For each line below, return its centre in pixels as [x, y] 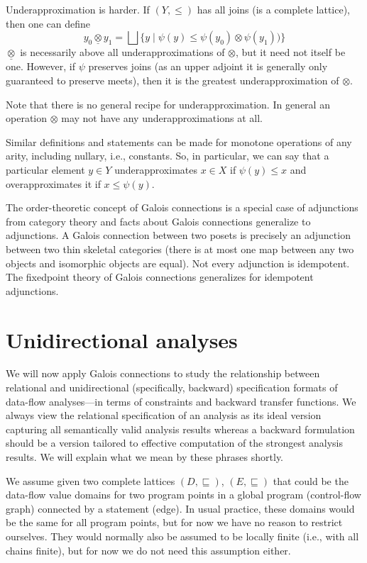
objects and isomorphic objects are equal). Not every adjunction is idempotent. [178, 263]
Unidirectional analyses [122, 339]
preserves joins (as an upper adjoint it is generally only [208, 66]
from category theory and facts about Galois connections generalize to [158, 221]
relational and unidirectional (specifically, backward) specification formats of [172, 388]
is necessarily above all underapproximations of [122, 52]
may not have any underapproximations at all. [162, 118]
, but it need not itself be [291, 52]
